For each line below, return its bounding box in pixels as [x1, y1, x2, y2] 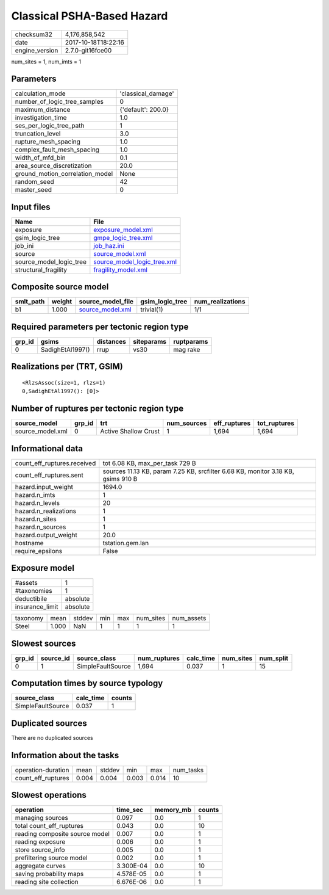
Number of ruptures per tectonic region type [11, 404, 184, 414]
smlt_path [15, 297, 45, 306]
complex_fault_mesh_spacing [15, 145, 100, 154]
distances [96, 338, 127, 346]
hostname [15, 538, 44, 547]
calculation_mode [15, 89, 66, 98]
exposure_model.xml [93, 225, 154, 234]
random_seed [15, 178, 54, 186]
